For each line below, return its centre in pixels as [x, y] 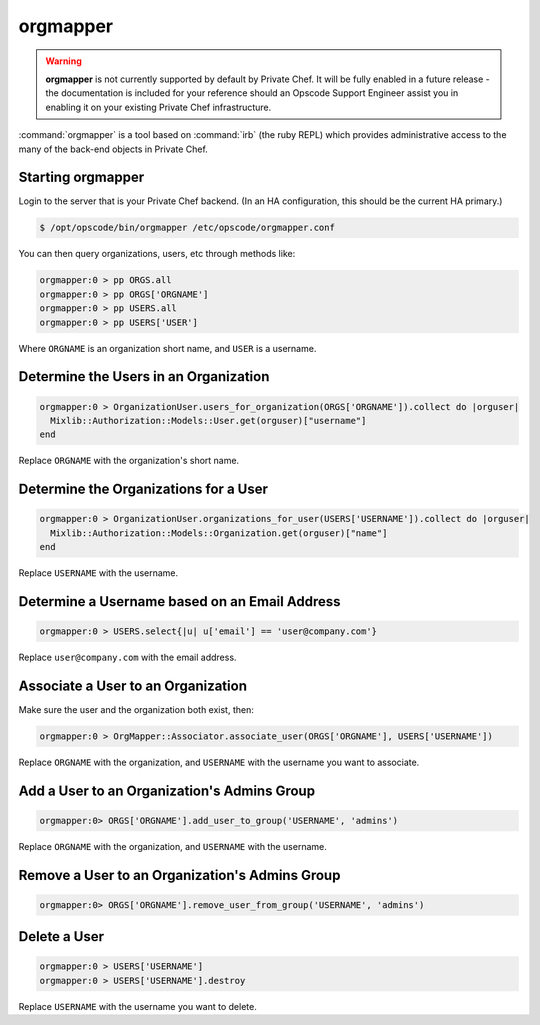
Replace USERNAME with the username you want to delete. [137, 1006]
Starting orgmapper [81, 177]
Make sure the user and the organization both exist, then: [136, 709]
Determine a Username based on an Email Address [179, 601]
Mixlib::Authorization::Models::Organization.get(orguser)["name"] [219, 533]
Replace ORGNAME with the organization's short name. [129, 461]
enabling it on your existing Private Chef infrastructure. [158, 107]
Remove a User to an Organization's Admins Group [179, 875]
